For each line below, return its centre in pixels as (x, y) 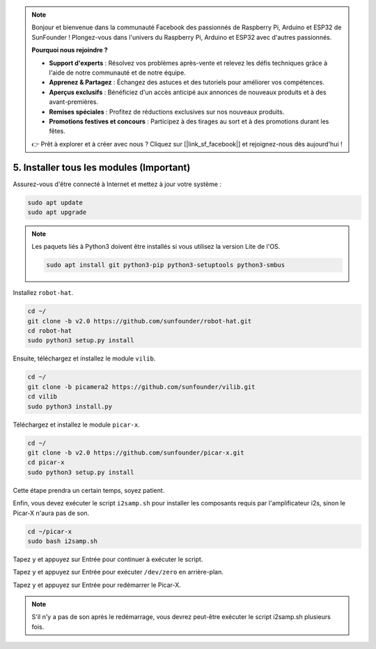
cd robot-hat (50, 331)
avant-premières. (74, 102)
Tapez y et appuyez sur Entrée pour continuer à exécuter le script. (108, 559)
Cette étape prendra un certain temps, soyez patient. (89, 490)
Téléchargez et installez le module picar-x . (77, 425)
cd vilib (42, 397)
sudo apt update (55, 203)
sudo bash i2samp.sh (62, 541)
